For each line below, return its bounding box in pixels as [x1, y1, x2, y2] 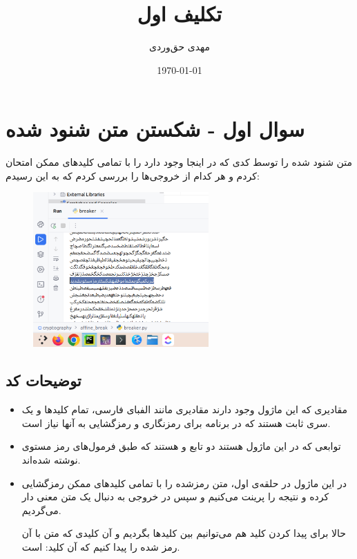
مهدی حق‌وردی [149, 39, 210, 54]
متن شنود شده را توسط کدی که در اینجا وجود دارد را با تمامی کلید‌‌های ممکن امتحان [6, 155, 352, 169]
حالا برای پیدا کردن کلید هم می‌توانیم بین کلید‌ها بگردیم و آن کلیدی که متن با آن [21, 526, 346, 540]
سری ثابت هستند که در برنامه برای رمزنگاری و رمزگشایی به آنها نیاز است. [21, 415, 331, 430]
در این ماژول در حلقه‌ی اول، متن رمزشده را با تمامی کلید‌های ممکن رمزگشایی [21, 475, 347, 490]
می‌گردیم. [21, 502, 61, 517]
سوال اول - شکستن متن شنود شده [6, 115, 305, 143]
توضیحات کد [6, 370, 81, 391]
